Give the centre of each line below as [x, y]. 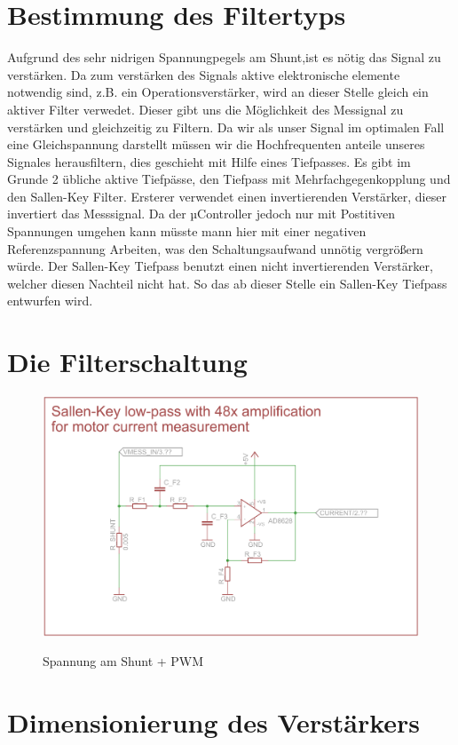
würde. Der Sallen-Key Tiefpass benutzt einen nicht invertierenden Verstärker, [220, 266]
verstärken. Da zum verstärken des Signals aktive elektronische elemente [204, 74]
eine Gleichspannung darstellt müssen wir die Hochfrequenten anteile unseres [216, 144]
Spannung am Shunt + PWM [123, 661]
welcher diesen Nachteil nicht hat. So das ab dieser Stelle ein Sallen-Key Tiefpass [227, 283]
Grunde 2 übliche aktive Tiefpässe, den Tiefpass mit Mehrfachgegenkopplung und [229, 179]
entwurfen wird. [50, 301]
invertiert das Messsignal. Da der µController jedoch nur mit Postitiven [201, 214]
